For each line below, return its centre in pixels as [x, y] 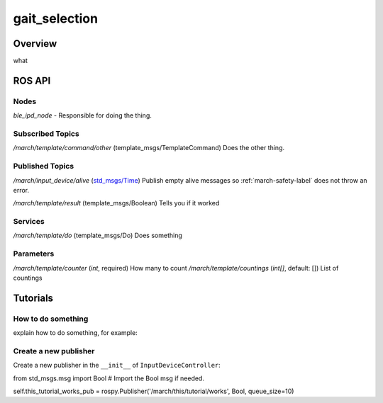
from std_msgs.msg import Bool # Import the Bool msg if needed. [109, 378]
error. [21, 190]
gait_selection [56, 18]
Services [29, 222]
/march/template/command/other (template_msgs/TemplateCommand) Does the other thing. [149, 148]
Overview [35, 44]
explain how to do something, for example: [75, 333]
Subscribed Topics [46, 133]
